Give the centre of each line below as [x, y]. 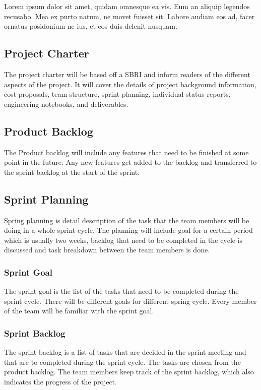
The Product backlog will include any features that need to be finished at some [126, 152]
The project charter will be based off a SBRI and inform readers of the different [127, 74]
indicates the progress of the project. [60, 381]
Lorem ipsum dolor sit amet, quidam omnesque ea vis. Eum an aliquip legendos [127, 6]
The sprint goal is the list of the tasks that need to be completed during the [121, 291]
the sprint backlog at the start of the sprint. [72, 172]
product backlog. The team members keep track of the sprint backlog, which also [129, 372]
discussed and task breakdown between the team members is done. [107, 250]
